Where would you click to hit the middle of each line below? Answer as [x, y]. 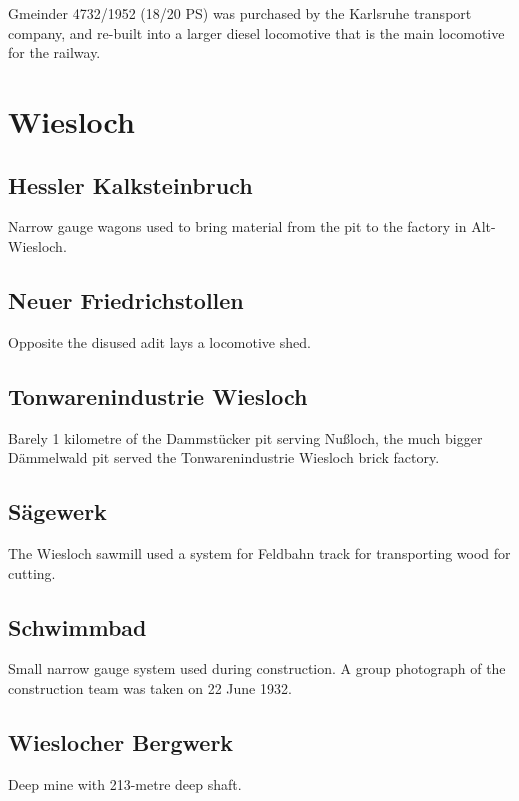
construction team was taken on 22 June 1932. [150, 687]
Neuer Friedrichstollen [126, 299]
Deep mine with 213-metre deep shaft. [125, 783]
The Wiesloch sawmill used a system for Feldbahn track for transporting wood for [259, 552]
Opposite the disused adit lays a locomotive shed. [159, 341]
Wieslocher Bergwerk [121, 741]
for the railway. [54, 52]
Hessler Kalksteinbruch [130, 184]
